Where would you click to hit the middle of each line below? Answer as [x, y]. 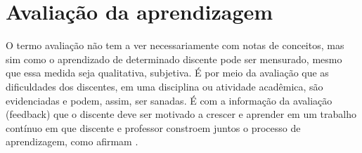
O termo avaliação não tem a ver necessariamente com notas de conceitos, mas [175, 45]
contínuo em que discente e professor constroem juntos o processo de [153, 127]
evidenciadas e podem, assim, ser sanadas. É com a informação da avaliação [169, 100]
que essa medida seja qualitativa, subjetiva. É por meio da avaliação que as [167, 73]
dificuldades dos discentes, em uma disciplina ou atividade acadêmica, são [164, 86]
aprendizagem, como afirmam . [72, 141]
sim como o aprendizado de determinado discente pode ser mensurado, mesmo [174, 59]
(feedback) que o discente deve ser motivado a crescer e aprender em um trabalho [181, 114]
